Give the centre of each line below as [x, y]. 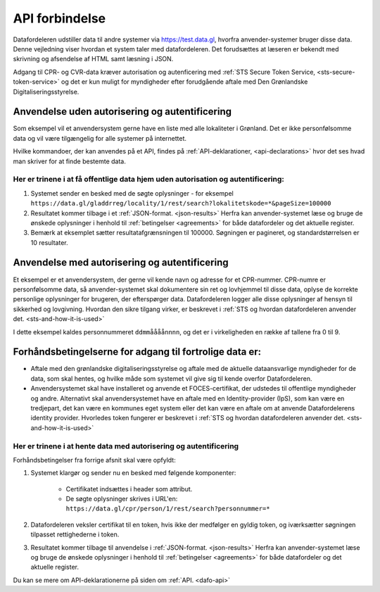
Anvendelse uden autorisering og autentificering [122, 112]
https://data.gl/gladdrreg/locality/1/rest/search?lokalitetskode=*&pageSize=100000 [181, 203]
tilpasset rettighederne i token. [75, 534]
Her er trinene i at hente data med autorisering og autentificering [126, 446]
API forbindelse [59, 18]
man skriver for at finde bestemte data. [69, 161]
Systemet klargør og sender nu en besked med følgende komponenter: [133, 473]
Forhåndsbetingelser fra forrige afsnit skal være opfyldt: [94, 460]
